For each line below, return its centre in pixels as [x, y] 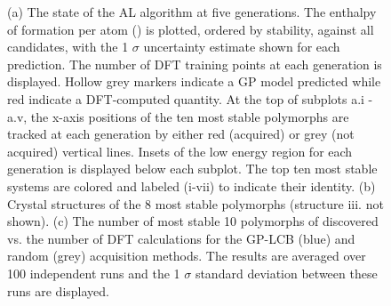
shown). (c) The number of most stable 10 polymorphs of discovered [193, 221]
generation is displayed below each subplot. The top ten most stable [192, 169]
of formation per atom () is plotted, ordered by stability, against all [191, 29]
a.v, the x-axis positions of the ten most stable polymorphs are [178, 116]
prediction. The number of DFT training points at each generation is [195, 64]
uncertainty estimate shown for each [242, 47]
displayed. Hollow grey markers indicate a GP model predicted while [194, 81]
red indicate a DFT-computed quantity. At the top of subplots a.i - [190, 98]
